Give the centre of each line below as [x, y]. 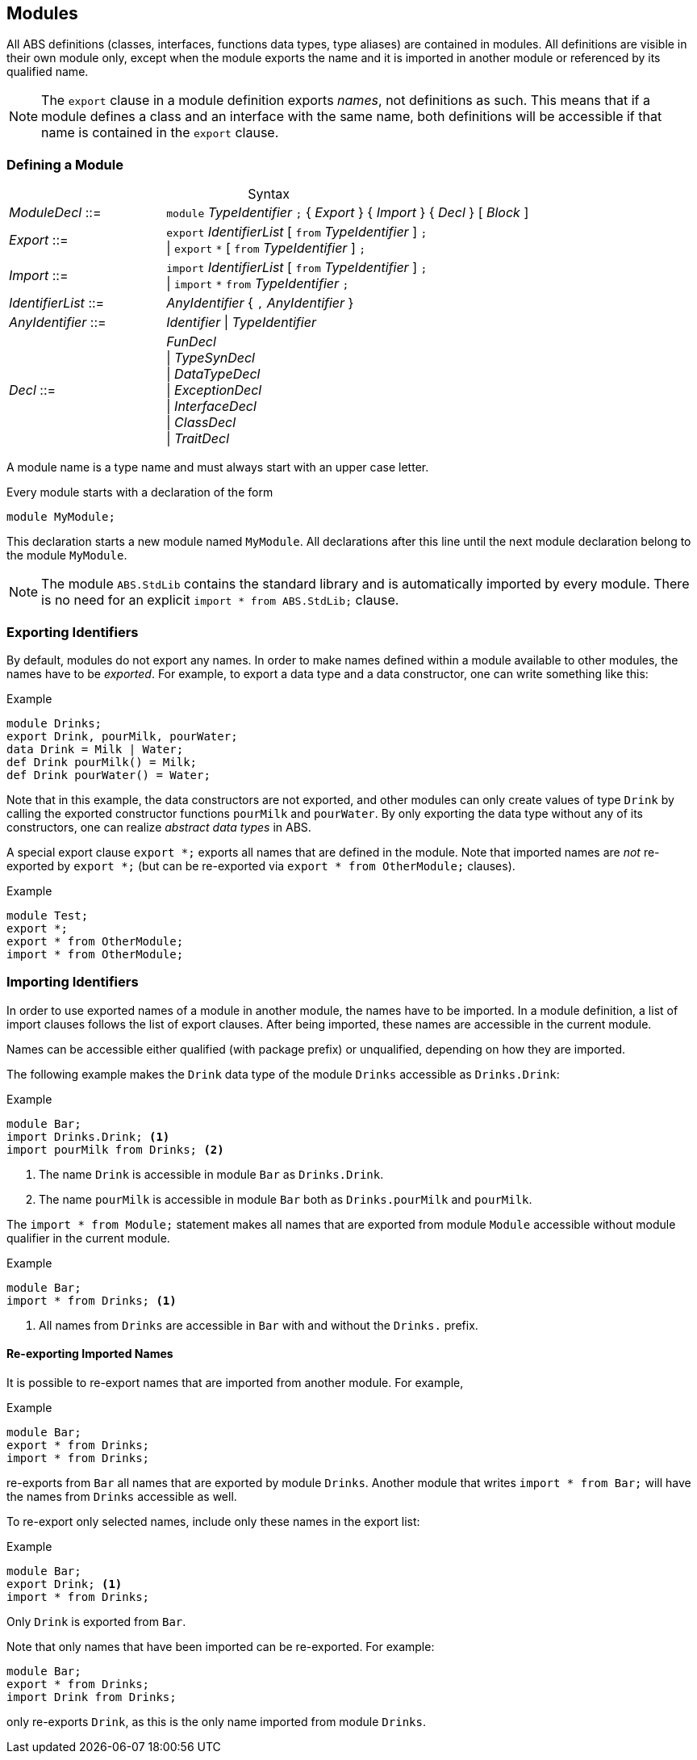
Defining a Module [65, 164]
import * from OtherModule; [95, 954]
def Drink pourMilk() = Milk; [102, 762]
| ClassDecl [201, 423]
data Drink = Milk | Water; [95, 749]
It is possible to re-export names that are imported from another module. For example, [235, 1382]
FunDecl [191, 342]
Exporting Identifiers [73, 632]
